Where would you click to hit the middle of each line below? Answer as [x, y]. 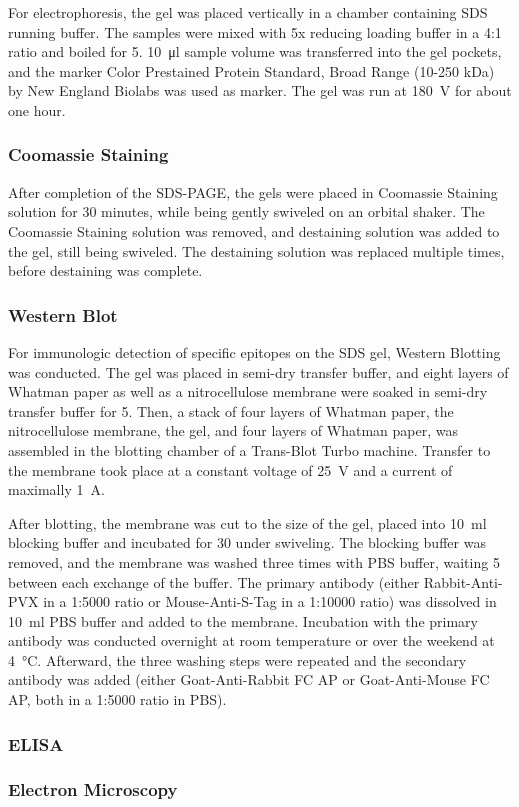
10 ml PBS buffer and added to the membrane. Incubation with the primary [243, 620]
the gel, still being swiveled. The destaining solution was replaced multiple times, [256, 250]
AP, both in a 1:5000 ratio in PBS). [117, 699]
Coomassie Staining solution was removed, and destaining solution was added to [254, 230]
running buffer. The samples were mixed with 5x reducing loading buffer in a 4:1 [255, 31]
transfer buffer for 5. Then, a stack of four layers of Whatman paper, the [231, 410]
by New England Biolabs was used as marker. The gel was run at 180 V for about [260, 90]
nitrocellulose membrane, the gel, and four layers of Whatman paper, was [233, 430]
